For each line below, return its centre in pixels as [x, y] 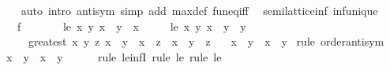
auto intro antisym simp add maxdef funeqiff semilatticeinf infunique [199, 10]
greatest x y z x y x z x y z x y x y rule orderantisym [206, 41]
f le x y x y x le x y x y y [131, 26]
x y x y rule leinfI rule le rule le [114, 56]
